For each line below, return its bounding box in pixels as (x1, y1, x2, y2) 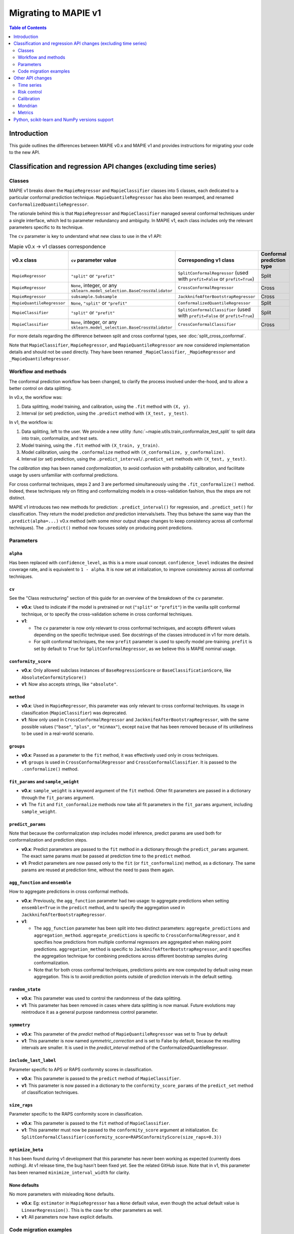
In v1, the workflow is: (9, 420, 54, 425)
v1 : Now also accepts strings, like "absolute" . (21, 681, 118, 687)
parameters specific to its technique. (9, 225, 84, 231)
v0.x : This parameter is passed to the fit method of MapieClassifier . (21, 1120, 171, 1126)
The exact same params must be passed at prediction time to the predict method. (21, 853, 191, 859)
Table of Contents (9, 25, 47, 31)
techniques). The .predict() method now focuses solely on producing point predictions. (9, 525, 193, 531)
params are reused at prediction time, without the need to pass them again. (21, 867, 175, 873)
